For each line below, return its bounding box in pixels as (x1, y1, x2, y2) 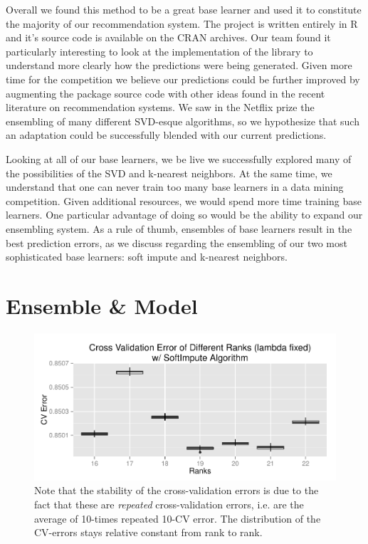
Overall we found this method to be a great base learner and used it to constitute (6, 2, 362, 16)
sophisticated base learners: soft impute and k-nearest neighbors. (6, 249, 288, 264)
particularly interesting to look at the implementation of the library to (6, 43, 313, 58)
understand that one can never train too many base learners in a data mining (6, 179, 344, 194)
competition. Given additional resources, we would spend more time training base (6, 193, 362, 208)
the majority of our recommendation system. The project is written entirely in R (6, 16, 358, 31)
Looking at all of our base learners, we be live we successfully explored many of (6, 151, 352, 166)
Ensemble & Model (6, 291, 198, 320)
